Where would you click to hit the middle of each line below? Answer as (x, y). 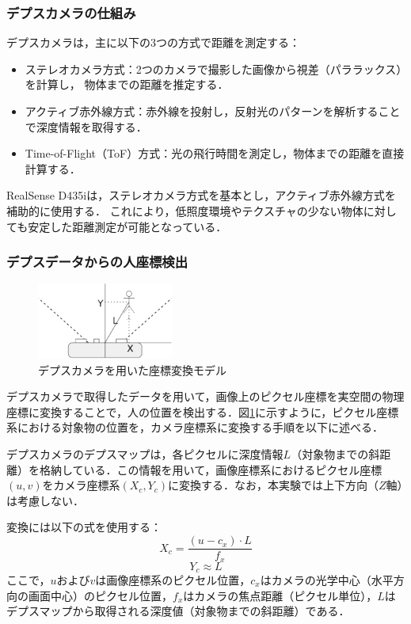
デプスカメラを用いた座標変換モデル (132, 369)
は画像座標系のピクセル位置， (173, 580)
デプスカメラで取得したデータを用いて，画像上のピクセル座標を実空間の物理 (205, 396)
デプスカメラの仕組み (71, 12)
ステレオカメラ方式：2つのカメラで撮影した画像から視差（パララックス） (213, 68)
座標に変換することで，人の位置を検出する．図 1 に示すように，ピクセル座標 (203, 411)
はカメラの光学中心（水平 (327, 580)
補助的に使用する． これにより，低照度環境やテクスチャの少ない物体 (185, 210)
